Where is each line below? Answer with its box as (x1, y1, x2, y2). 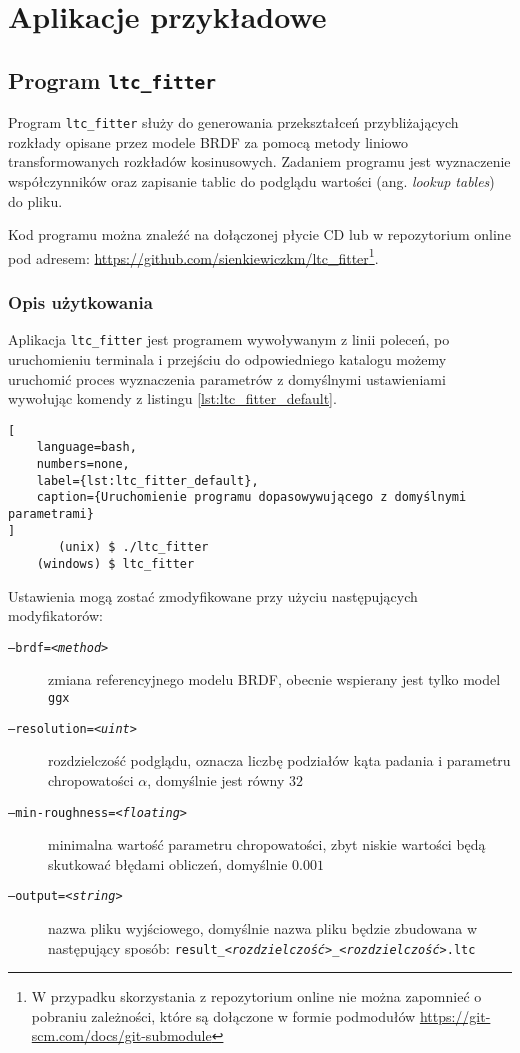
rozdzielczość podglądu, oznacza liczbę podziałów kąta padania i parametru (48, 750, 511, 771)
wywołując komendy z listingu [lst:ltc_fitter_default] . (8, 388, 337, 409)
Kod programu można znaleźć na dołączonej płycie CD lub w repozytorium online (8, 224, 511, 245)
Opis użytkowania (8, 289, 153, 314)
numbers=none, (36, 457, 130, 471)
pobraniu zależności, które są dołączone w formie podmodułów (31, 1005, 416, 1026)
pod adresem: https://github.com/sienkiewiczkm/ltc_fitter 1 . (8, 244, 379, 268)
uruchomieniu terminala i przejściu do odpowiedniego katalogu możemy (8, 348, 447, 369)
